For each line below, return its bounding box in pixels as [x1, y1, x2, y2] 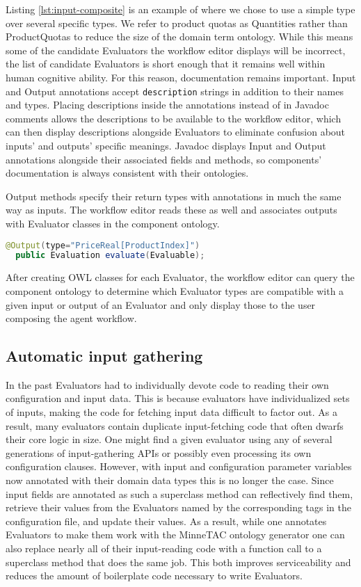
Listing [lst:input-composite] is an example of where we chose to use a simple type [6, 2, 355, 16]
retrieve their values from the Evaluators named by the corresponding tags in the [6, 500, 351, 515]
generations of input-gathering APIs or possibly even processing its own [6, 445, 312, 460]
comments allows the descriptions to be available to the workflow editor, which [6, 111, 342, 125]
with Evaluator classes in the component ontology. [6, 216, 220, 230]
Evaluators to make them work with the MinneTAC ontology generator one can [6, 527, 345, 542]
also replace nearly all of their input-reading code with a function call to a [6, 541, 322, 556]
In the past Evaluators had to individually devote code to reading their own [6, 377, 329, 392]
